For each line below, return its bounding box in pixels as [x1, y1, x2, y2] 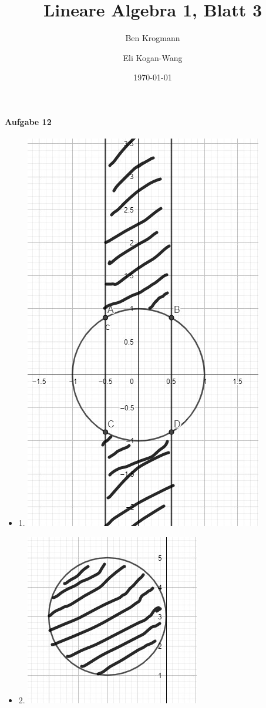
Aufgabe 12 [5, 115, 52, 127]
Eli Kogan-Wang [123, 51, 183, 63]
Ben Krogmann [125, 32, 180, 44]
